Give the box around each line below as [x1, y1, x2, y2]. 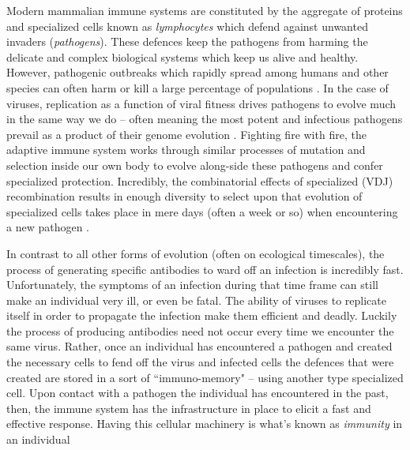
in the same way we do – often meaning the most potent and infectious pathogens [6, 111, 403, 127]
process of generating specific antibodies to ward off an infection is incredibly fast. [6, 261, 404, 277]
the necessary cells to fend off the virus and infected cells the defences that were [6, 354, 394, 370]
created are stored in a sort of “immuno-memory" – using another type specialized [6, 369, 404, 385]
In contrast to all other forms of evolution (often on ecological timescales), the [6, 245, 385, 261]
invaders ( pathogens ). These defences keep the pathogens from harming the [6, 33, 368, 50]
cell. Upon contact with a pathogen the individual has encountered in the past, [6, 384, 389, 401]
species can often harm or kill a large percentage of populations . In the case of [6, 79, 389, 96]
